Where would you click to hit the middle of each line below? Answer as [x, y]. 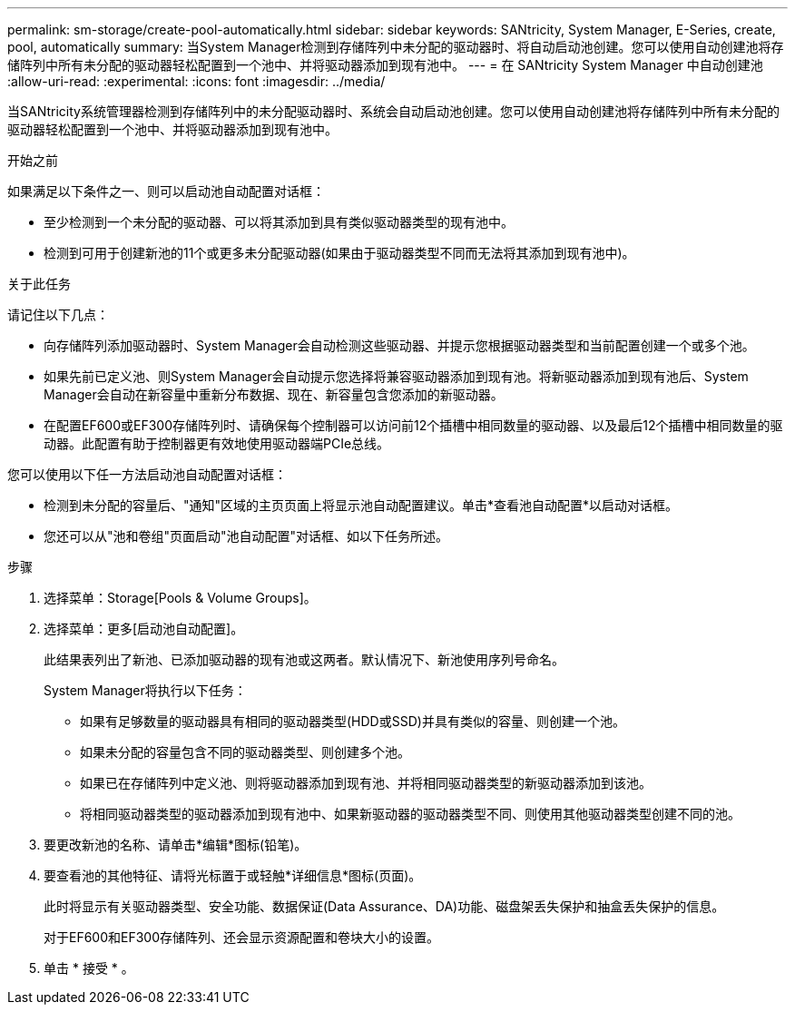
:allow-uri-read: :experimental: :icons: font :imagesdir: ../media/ [196, 81]
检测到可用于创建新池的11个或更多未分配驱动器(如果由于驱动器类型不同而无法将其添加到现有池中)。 [339, 253]
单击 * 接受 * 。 [89, 968]
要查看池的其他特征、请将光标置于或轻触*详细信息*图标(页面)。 [233, 875]
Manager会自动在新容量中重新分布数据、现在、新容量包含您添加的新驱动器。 [274, 394]
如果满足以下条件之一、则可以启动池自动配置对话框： [166, 191]
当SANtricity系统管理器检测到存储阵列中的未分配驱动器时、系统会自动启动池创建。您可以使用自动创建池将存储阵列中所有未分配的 [393, 111]
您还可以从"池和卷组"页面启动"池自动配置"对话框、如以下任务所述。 [246, 536]
